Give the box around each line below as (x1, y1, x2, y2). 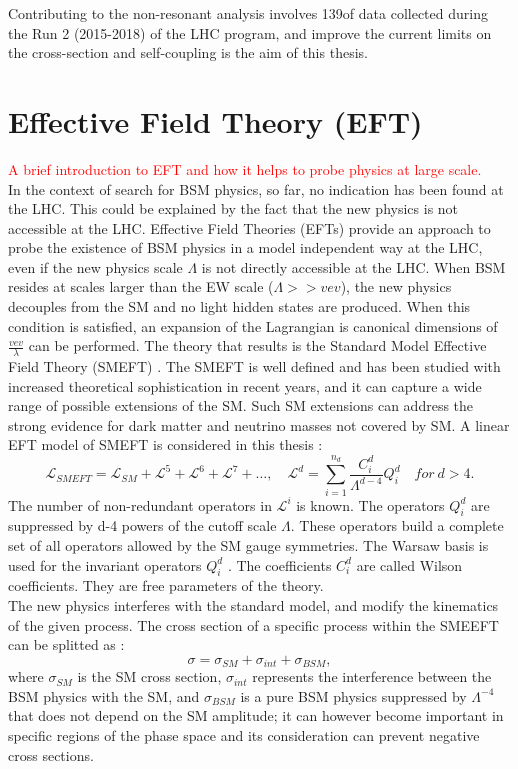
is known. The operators (296, 494, 445, 515)
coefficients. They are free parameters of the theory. (8, 575, 324, 596)
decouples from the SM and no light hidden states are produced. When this (8, 296, 471, 317)
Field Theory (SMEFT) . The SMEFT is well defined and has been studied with (8, 356, 501, 377)
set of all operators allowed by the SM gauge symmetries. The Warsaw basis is (8, 534, 489, 555)
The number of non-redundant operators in (8, 494, 272, 515)
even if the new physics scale (8, 256, 183, 277)
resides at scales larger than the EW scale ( (8, 276, 274, 297)
